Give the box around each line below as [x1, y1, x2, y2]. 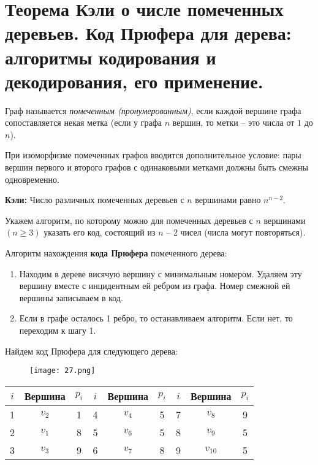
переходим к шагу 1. [19, 324, 96, 336]
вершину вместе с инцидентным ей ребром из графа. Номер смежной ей [19, 279, 290, 292]
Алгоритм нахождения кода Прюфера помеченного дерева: [5, 247, 227, 259]
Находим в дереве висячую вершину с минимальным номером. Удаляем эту [19, 267, 302, 280]
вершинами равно [195, 193, 261, 206]
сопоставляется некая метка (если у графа [5, 116, 162, 129]
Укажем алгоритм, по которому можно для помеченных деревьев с [5, 213, 253, 226]
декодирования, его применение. [5, 68, 263, 93]
